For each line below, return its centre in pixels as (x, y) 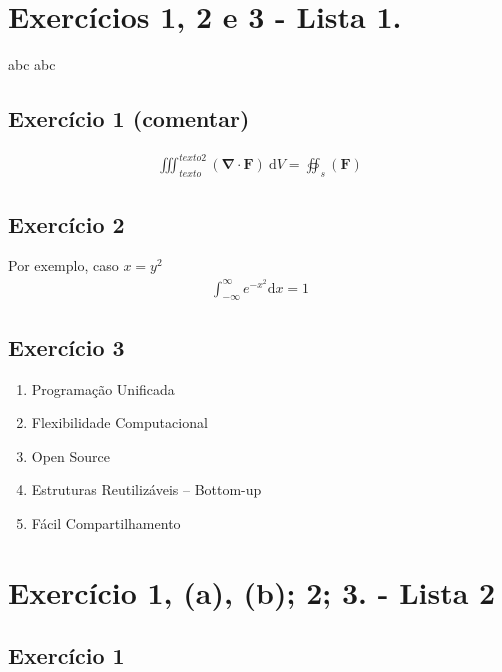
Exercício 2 (66, 223)
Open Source (71, 455)
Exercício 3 (66, 346)
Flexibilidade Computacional (119, 422)
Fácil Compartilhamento (106, 523)
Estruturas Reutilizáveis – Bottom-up (146, 489)
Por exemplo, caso (63, 265)
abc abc (32, 64)
